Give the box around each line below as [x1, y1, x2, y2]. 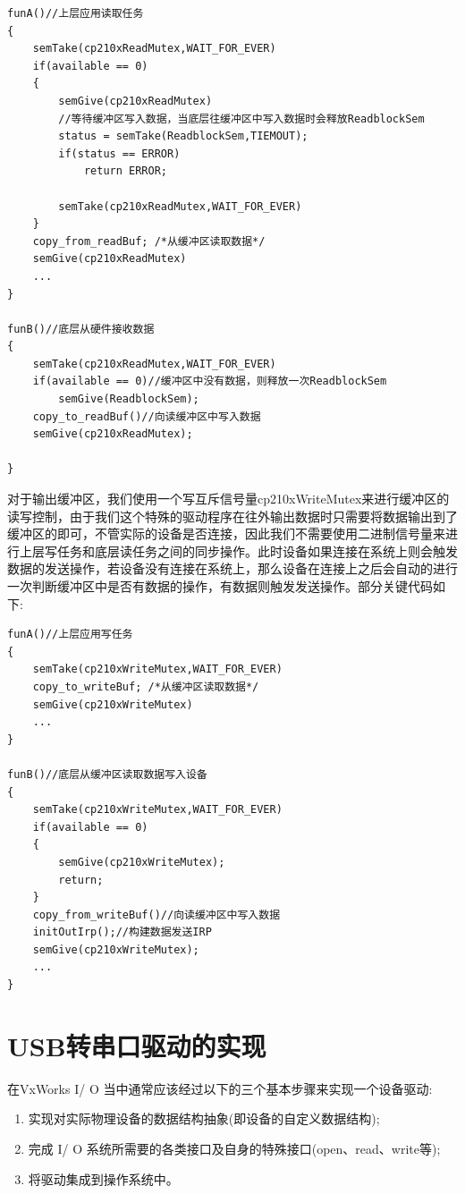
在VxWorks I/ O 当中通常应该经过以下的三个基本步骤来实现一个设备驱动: [7, 1079, 433, 1097]
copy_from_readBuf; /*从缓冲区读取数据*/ [32, 234, 266, 248]
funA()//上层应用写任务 [7, 628, 133, 641]
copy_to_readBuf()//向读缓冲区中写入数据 [32, 410, 261, 423]
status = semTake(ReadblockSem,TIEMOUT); [58, 130, 309, 143]
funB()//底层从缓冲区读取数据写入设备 [7, 767, 207, 781]
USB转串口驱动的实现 [7, 1027, 266, 1063]
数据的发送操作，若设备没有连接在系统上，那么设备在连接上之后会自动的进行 [7, 559, 458, 578]
